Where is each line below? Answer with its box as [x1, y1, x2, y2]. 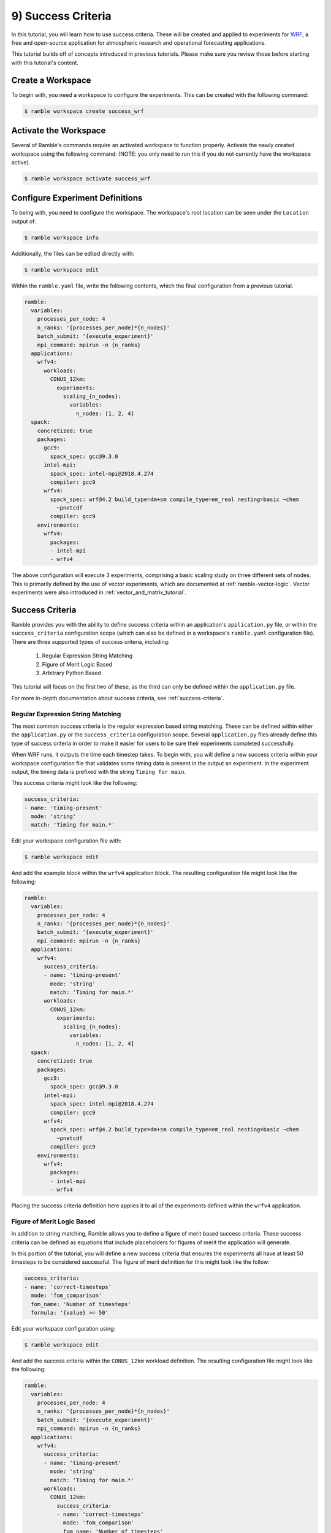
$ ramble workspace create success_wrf [24, 107, 144, 115]
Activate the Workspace [11, 126, 106, 136]
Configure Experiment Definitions [11, 193, 143, 204]
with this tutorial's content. [11, 59, 79, 66]
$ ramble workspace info [24, 234, 99, 241]
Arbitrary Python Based [42, 669, 101, 677]
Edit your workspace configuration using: [11, 1325, 116, 1332]
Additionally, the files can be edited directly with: [11, 250, 135, 257]
